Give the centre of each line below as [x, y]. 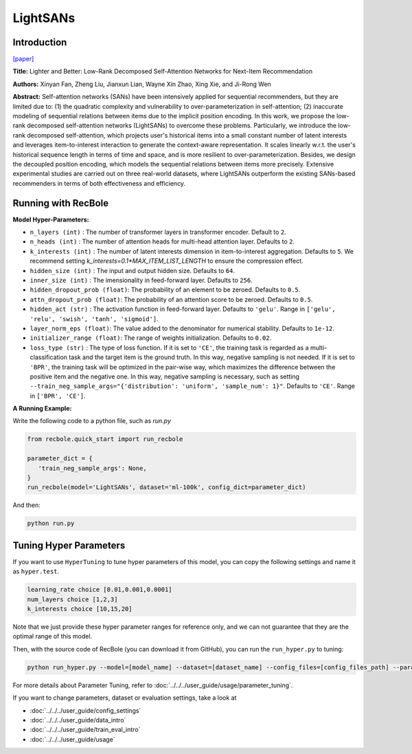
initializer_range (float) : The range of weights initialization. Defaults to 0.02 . [151, 338]
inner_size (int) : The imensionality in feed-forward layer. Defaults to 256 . [141, 280]
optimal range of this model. [53, 636]
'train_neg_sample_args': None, [92, 468]
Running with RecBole [61, 203]
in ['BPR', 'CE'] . [58, 396]
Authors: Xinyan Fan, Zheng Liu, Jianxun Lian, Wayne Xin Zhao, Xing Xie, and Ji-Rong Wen [142, 84]
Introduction [40, 42]
